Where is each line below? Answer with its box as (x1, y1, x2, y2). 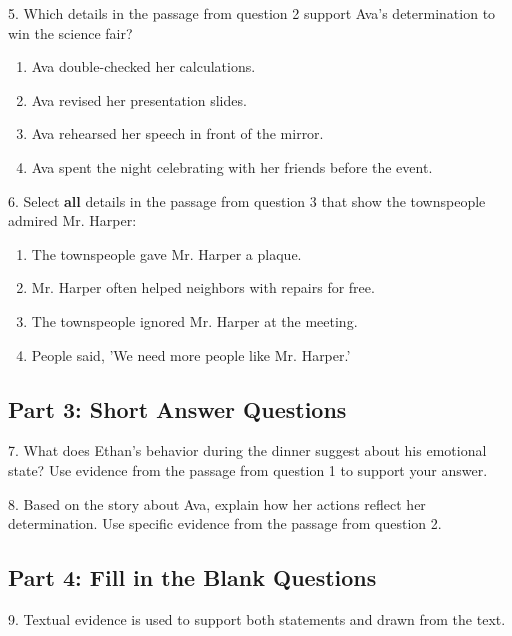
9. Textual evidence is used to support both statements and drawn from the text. (8, 608, 506, 629)
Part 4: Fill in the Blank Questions (8, 562, 377, 593)
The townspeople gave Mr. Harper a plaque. (31, 243, 302, 264)
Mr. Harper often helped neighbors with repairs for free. (31, 277, 375, 298)
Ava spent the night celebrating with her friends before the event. (31, 156, 433, 177)
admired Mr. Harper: (8, 210, 137, 231)
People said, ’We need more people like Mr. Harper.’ (31, 344, 351, 365)
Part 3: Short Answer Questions (8, 393, 347, 424)
